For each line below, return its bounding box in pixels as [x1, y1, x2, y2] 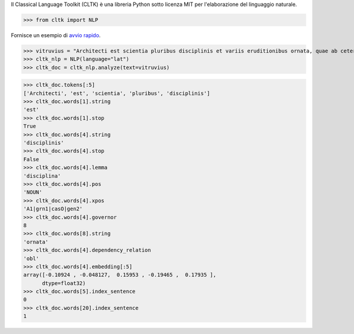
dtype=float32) [42, 280, 86, 286]
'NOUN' [23, 189, 42, 196]
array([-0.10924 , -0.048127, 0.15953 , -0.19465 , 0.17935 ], [23, 271, 217, 279]
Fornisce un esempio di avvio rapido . [11, 31, 101, 38]
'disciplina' [23, 172, 61, 179]
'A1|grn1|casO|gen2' [23, 205, 83, 212]
